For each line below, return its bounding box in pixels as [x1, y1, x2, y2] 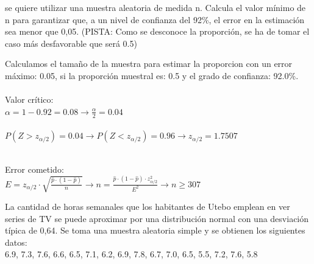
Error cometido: [5, 162, 64, 175]
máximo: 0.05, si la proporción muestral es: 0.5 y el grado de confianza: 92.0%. [5, 69, 299, 82]
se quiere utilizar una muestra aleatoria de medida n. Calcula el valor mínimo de [5, 1, 306, 13]
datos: [5, 235, 27, 248]
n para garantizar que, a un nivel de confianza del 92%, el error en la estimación [5, 13, 305, 26]
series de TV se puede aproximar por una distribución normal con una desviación [5, 212, 309, 224]
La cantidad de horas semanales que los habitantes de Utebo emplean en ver [5, 200, 290, 213]
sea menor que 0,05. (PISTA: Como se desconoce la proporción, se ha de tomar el [5, 25, 310, 38]
